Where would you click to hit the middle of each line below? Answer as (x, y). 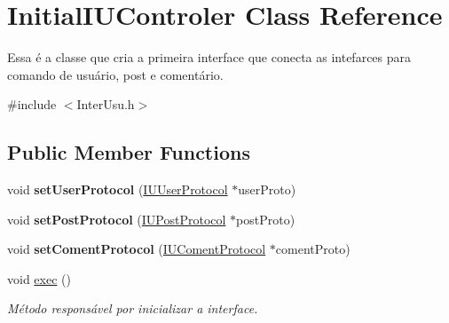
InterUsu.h (106, 104)
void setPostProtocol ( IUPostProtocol (117, 219)
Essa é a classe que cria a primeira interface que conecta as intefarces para (209, 57)
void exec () (39, 278)
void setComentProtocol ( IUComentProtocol (137, 249)
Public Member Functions (129, 152)
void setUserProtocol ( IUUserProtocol (118, 189)
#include (32, 104)
